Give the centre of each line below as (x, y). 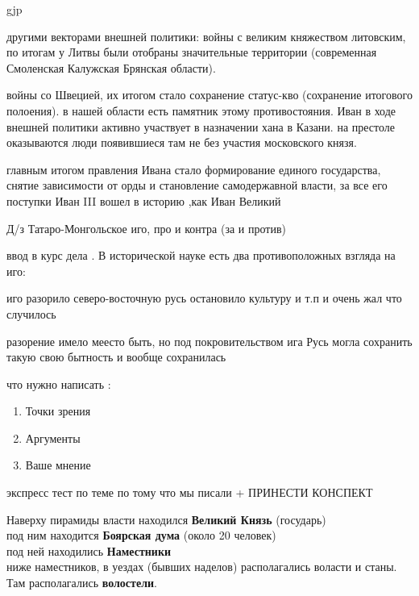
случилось (31, 313)
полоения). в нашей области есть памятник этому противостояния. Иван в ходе (201, 110)
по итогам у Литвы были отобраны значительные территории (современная (192, 52)
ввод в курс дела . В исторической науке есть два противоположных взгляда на (201, 255)
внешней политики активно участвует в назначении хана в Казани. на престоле (201, 126)
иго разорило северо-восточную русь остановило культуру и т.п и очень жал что (204, 298)
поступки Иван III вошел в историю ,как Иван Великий (144, 200)
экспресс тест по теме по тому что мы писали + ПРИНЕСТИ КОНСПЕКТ (190, 492)
